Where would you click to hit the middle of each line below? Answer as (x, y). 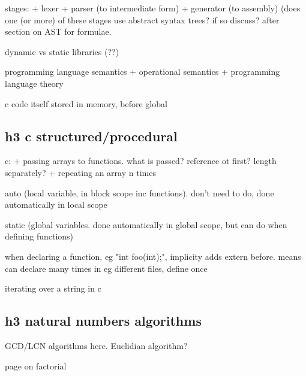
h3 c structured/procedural (91, 136)
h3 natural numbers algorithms (103, 321)
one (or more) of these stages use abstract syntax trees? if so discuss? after (142, 19)
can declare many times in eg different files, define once (106, 268)
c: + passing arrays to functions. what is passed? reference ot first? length (141, 161)
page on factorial (36, 366)
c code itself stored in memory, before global (86, 103)
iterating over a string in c (53, 288)
